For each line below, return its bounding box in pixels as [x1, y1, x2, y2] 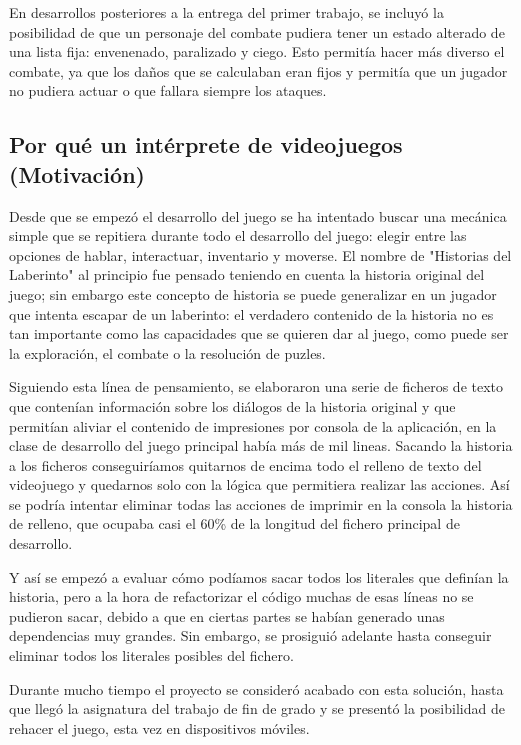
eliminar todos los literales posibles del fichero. [9, 645, 294, 666]
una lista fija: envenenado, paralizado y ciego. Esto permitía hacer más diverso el [9, 41, 505, 62]
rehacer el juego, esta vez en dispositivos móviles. [9, 717, 310, 738]
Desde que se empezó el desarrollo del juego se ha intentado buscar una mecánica [9, 205, 507, 226]
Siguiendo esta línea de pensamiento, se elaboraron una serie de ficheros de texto [9, 376, 504, 397]
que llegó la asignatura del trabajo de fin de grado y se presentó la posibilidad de [9, 698, 505, 719]
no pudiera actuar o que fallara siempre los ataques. [9, 80, 327, 101]
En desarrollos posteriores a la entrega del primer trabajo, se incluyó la [9, 2, 444, 22]
